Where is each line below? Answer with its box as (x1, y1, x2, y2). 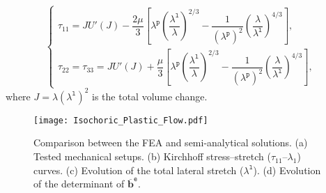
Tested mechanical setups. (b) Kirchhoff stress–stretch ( (33, 149, 271, 164)
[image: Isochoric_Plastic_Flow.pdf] (33, 115, 208, 125)
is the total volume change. (92, 88, 208, 103)
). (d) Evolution (253, 162, 321, 177)
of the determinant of (33, 176, 125, 191)
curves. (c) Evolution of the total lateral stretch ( (33, 162, 244, 177)
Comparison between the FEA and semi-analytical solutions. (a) (33, 135, 308, 150)
